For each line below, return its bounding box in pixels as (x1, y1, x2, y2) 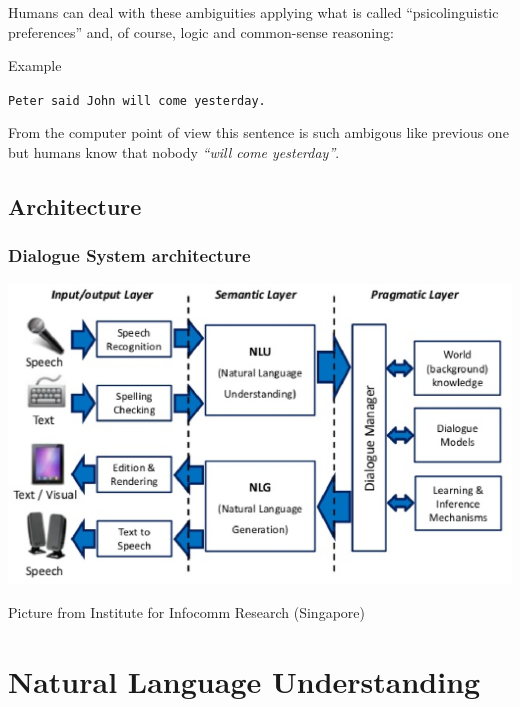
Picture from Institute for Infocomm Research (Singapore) (8, 601, 365, 622)
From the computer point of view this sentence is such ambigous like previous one (8, 122, 509, 143)
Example (8, 55, 62, 76)
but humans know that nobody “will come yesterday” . (8, 142, 340, 163)
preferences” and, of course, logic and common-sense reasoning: (8, 21, 394, 42)
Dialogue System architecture (8, 243, 251, 268)
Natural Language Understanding (8, 660, 481, 701)
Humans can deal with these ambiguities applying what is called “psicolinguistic (8, 2, 499, 22)
